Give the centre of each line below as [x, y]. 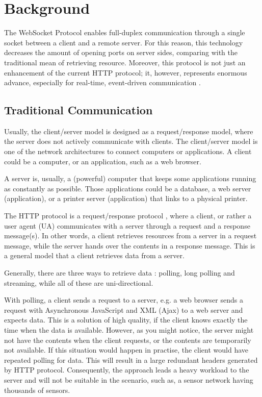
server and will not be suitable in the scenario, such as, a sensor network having [129, 379]
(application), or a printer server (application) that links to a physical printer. [126, 198]
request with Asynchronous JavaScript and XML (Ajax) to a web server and [124, 309]
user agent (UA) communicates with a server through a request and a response [127, 225]
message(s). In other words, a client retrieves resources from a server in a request [130, 235]
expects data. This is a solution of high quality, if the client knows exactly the [126, 320]
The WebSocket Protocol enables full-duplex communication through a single [125, 32]
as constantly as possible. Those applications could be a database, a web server [128, 188]
